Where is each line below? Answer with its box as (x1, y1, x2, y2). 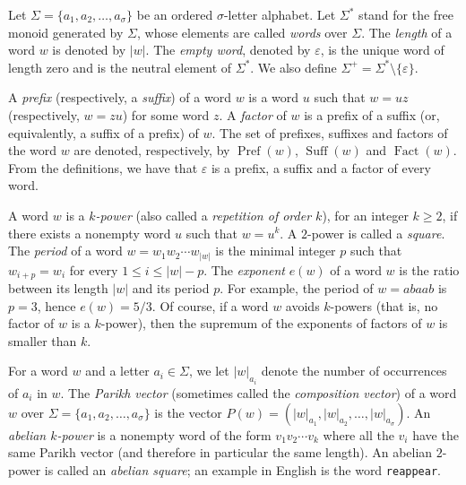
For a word (8, 361, 68, 380)
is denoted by (52, 40, 126, 59)
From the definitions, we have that (8, 158, 198, 177)
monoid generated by (8, 22, 124, 41)
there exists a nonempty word (8, 223, 171, 242)
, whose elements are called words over (136, 22, 348, 41)
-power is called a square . (307, 223, 445, 242)
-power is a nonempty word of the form (56, 425, 272, 444)
